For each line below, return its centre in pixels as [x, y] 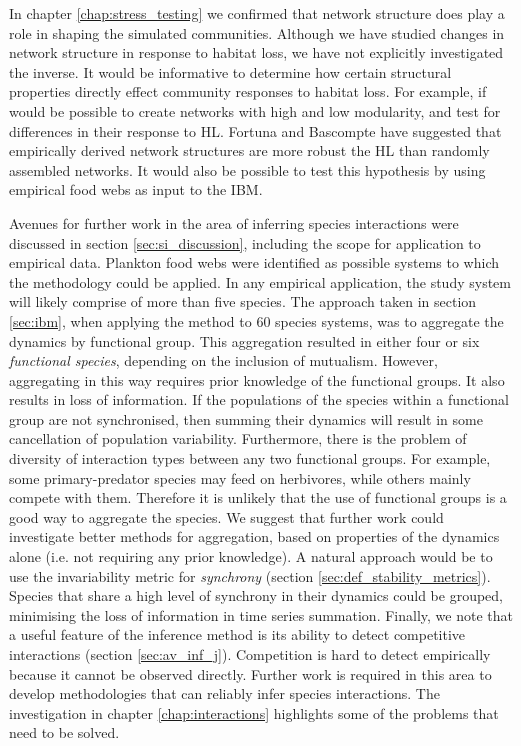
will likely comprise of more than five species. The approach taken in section [243, 301]
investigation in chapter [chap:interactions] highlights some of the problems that [254, 712]
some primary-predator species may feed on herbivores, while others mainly [240, 477]
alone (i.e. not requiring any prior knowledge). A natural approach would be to [251, 556]
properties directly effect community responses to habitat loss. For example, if [248, 91]
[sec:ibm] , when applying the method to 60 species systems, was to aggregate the [256, 320]
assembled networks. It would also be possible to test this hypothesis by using [247, 169]
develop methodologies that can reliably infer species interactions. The [224, 693]
